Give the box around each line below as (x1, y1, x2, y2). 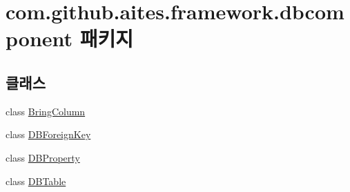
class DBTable (6, 173, 66, 188)
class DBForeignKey (6, 127, 91, 142)
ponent (6, 24, 73, 52)
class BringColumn (6, 104, 86, 118)
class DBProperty (6, 150, 80, 164)
